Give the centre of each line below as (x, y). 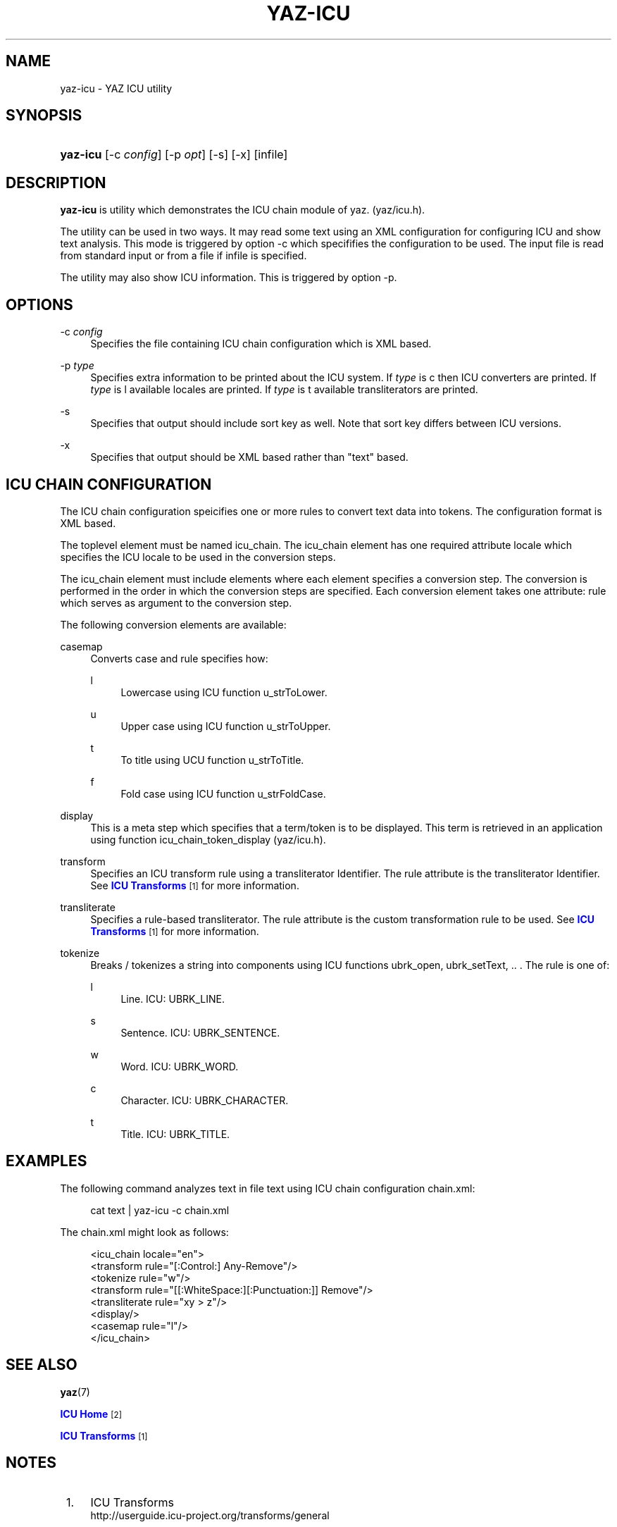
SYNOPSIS (44, 116)
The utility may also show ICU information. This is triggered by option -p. (229, 278)
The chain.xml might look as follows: (144, 1232)
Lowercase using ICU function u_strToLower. (224, 692)
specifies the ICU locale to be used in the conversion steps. (198, 557)
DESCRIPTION (56, 183)
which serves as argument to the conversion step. (176, 602)
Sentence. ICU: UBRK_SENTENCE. (200, 1032)
